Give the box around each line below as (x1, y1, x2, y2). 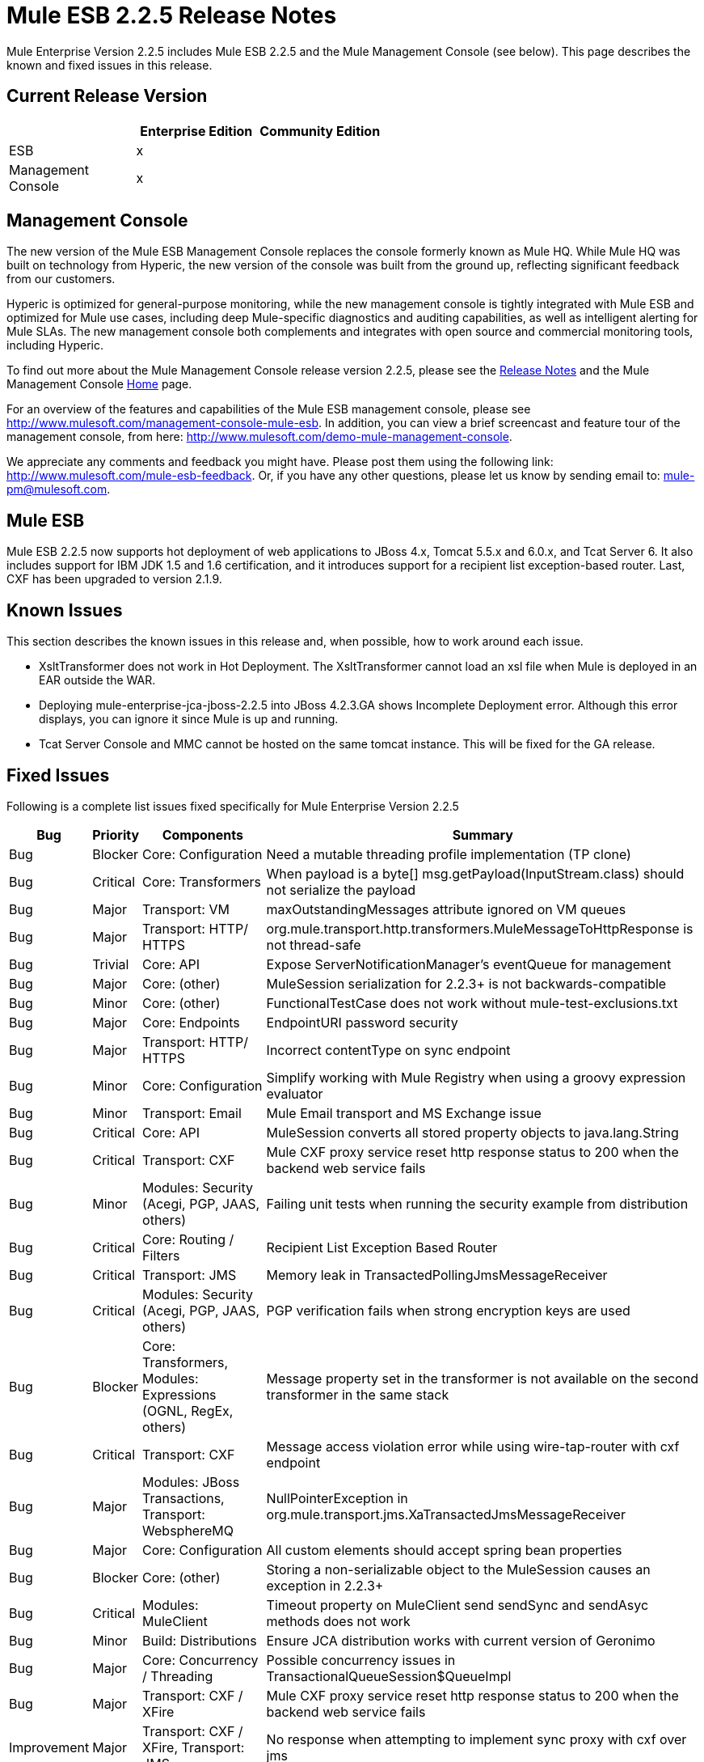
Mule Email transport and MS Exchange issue (266, 1104, 542, 1121)
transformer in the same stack (266, 1386, 449, 1403)
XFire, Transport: (142, 1739, 245, 1756)
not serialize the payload (266, 881, 416, 898)
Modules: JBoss (142, 1473, 240, 1490)
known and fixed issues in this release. (6, 57, 213, 72)
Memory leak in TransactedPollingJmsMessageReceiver (266, 1266, 608, 1283)
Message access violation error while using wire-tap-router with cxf (266, 1438, 680, 1455)
